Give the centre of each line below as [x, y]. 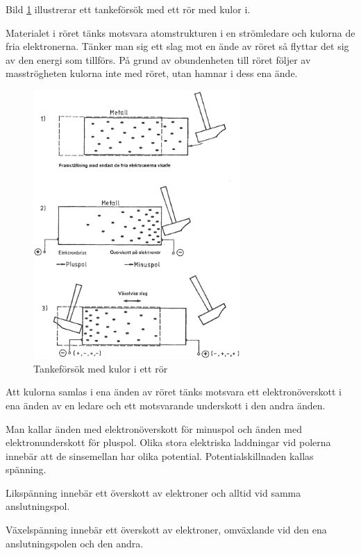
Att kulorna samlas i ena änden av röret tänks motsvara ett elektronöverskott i [174, 392]
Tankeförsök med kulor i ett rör [101, 368]
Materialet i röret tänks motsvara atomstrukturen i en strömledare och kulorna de [180, 32]
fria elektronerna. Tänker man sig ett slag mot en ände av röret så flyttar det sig [177, 46]
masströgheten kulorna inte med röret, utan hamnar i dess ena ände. [152, 73]
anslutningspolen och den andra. [75, 543]
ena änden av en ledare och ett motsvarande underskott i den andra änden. [166, 405]
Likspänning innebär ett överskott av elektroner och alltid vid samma [153, 492]
